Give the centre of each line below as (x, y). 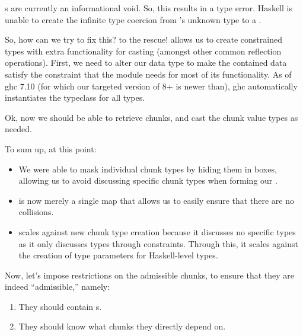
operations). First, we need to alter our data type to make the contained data (146, 63)
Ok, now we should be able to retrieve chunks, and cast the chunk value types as (151, 117)
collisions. (36, 212)
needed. (18, 129)
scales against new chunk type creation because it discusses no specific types (157, 231)
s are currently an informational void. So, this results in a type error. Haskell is (149, 8)
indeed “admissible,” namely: (58, 287)
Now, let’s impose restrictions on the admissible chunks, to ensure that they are (150, 275)
